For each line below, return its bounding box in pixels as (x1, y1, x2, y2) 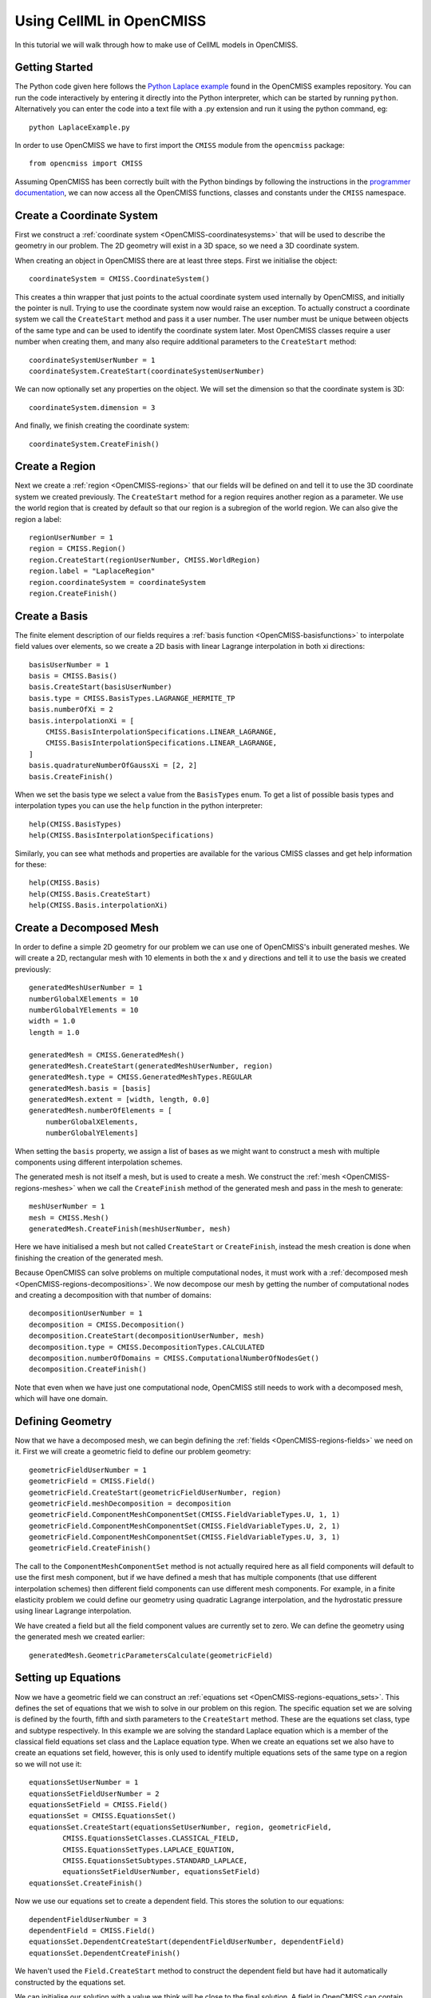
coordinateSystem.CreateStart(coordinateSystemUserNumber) (29, 367, 265, 376)
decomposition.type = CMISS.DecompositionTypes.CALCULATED (29, 1343, 265, 1351)
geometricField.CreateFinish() (29, 1543, 152, 1553)
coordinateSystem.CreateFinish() (29, 440, 160, 448)
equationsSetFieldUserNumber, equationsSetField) (62, 1867, 261, 1877)
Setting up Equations (14, 1671, 121, 1685)
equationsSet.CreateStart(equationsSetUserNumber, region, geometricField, (29, 1822, 332, 1832)
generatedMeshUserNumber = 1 (29, 983, 143, 993)
